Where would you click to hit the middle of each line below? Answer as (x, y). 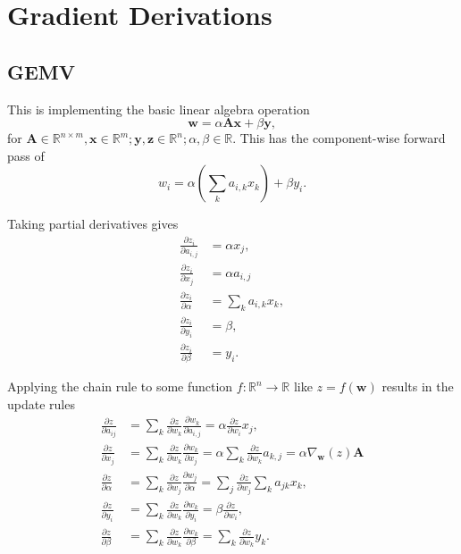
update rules (41, 403)
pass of (26, 155)
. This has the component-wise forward (339, 138)
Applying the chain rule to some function (120, 386)
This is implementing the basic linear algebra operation (159, 109)
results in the (418, 386)
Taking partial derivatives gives (93, 224)
